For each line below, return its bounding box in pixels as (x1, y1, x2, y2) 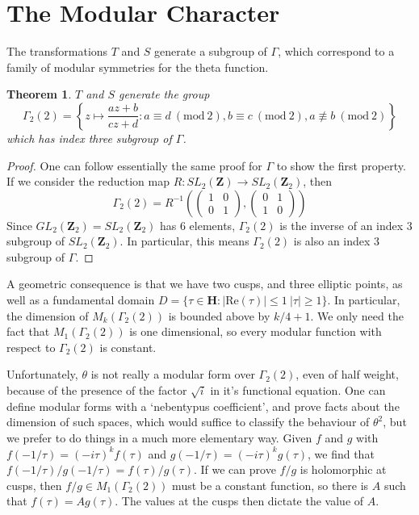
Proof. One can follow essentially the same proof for (6, 157, 262, 174)
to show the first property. (276, 157, 406, 174)
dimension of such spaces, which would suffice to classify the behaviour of (6, 413, 370, 430)
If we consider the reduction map (6, 173, 170, 190)
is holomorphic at (300, 461, 387, 478)
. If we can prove (193, 461, 276, 478)
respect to (6, 338, 56, 355)
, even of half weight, (295, 366, 399, 383)
